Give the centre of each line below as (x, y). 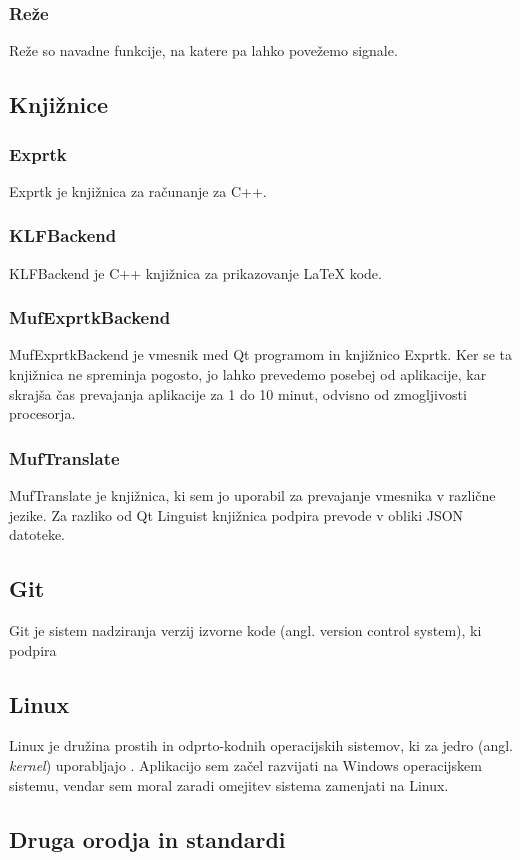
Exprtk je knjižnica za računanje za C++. (138, 190)
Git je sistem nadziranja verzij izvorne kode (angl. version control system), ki (245, 630)
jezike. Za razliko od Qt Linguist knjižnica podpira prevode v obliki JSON (236, 514)
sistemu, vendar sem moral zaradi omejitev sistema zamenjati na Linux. (229, 784)
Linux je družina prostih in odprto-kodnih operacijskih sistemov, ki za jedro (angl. (261, 745)
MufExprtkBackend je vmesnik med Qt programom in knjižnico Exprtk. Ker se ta (261, 354)
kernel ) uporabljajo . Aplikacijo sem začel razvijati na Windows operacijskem (245, 765)
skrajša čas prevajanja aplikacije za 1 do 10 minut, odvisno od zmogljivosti (238, 393)
